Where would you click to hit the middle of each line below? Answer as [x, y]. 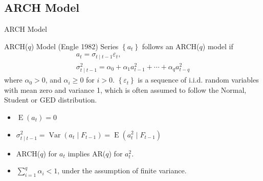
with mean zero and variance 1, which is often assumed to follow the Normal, [125, 89]
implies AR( [87, 153]
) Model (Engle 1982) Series [75, 46]
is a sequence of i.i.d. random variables [198, 80]
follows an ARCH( [171, 46]
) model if [218, 46]
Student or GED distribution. [51, 100]
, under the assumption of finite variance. [122, 170]
